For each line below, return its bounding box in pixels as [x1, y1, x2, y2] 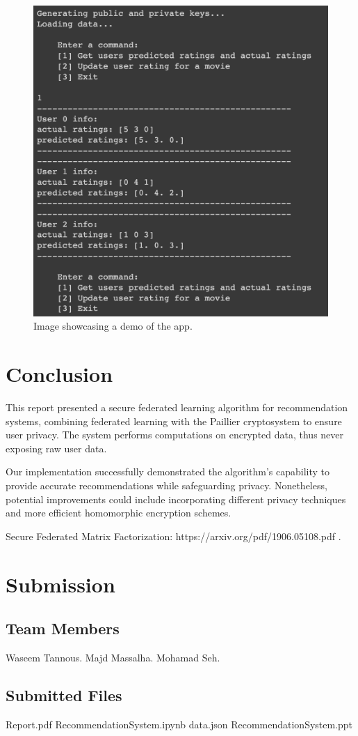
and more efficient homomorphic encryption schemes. [6, 505, 231, 520]
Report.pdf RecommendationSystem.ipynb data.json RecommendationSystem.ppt [6, 716, 353, 731]
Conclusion [6, 360, 113, 388]
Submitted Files [6, 684, 122, 705]
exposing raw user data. [6, 440, 107, 455]
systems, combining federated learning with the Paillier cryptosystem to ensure [6, 413, 342, 428]
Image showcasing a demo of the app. [33, 319, 193, 333]
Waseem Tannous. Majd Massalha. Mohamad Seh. [6, 650, 220, 664]
